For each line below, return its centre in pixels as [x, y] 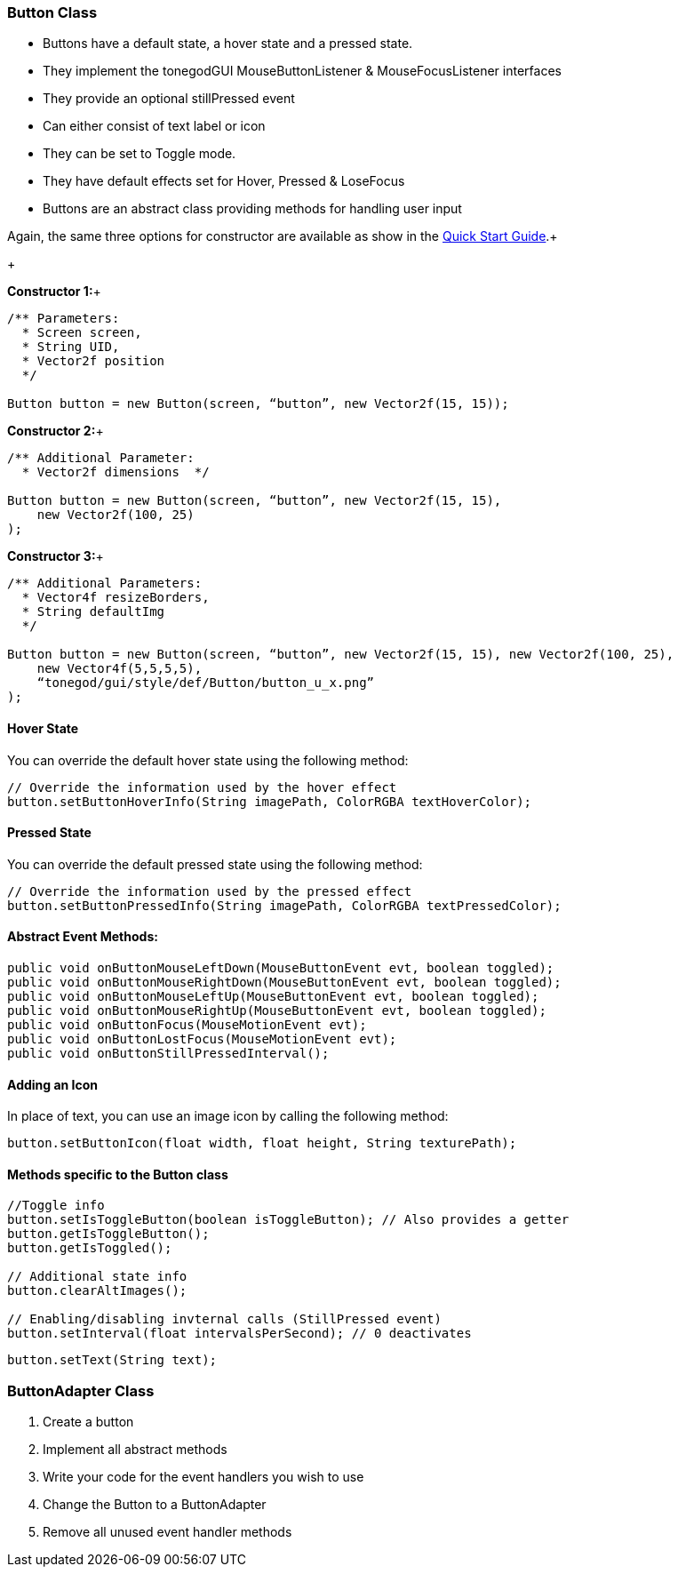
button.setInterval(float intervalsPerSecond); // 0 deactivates [239, 1334]
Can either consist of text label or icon [154, 126]
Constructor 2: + [56, 431]
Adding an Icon [53, 1084]
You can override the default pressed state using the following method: [215, 864]
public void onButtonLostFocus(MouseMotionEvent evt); [202, 1039]
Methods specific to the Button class [118, 1174]
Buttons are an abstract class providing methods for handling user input [252, 209]
